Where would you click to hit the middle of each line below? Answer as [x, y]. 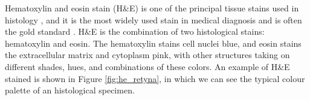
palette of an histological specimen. [70, 90]
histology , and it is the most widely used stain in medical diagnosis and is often [153, 19]
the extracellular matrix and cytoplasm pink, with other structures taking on [147, 55]
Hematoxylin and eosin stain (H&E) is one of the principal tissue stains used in [152, 8]
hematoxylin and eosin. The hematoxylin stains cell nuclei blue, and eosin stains [153, 43]
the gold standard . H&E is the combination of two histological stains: [135, 31]
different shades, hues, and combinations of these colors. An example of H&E [147, 66]
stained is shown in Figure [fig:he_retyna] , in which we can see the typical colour [155, 78]
